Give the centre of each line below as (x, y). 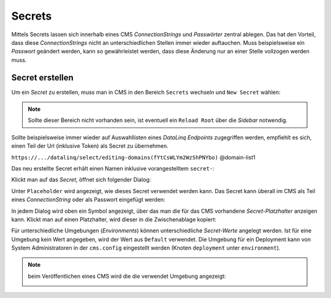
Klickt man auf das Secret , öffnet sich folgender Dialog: (81, 180)
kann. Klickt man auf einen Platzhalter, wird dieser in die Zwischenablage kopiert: (114, 219)
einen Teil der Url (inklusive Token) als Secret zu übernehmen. (90, 146)
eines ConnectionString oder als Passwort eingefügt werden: (88, 200)
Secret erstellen (42, 78)
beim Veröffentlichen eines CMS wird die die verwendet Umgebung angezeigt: (127, 276)
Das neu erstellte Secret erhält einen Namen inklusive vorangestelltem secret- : (113, 168)
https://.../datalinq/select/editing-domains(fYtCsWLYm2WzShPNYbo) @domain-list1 (133, 157)
